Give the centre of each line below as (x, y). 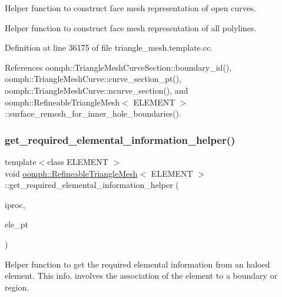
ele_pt (17, 224)
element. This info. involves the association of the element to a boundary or (141, 275)
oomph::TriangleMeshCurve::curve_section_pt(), (93, 79)
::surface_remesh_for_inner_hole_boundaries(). (93, 113)
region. (17, 287)
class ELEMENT (78, 161)
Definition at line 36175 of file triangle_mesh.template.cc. (109, 47)
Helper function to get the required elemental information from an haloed (137, 264)
